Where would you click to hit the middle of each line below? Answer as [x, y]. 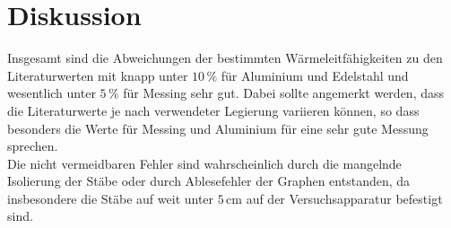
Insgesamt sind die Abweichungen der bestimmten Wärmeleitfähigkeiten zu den [225, 58]
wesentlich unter [52, 93]
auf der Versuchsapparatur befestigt [344, 198]
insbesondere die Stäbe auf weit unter [111, 198]
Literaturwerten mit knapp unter [98, 75]
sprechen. [33, 146]
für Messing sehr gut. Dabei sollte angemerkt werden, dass [284, 93]
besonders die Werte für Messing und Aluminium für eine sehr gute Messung [218, 128]
